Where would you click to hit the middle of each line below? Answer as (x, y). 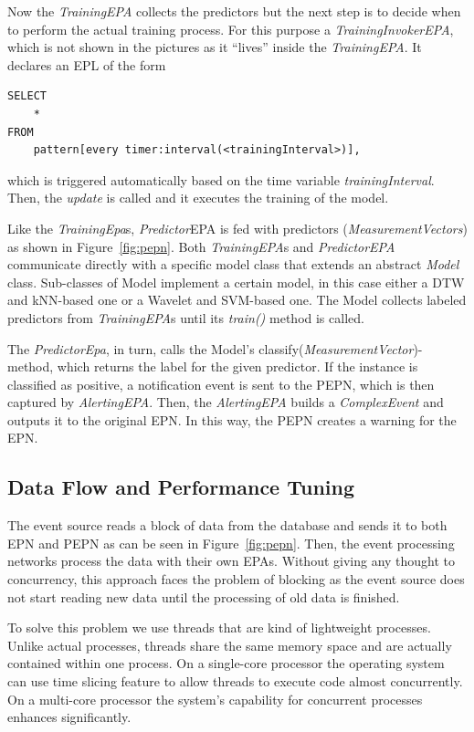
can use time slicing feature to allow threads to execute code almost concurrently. (235, 681)
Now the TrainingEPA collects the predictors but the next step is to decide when (234, 11)
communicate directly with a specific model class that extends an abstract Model (233, 264)
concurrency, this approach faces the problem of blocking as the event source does (236, 579)
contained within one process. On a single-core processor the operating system (226, 663)
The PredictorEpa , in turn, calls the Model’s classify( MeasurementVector (211, 348)
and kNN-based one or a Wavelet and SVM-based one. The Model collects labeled (237, 300)
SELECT (27, 96)
